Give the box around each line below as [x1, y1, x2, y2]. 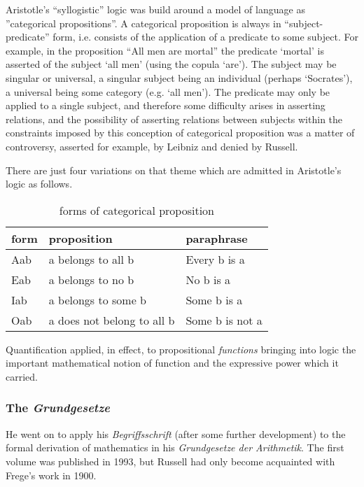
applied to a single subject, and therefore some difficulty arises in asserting [6, 98, 325, 113]
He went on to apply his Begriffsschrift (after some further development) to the [6, 426, 346, 441]
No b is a [185, 271, 231, 288]
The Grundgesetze [6, 399, 110, 416]
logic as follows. [6, 176, 73, 191]
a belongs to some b [48, 291, 146, 308]
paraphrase [185, 230, 248, 246]
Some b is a [185, 291, 243, 308]
